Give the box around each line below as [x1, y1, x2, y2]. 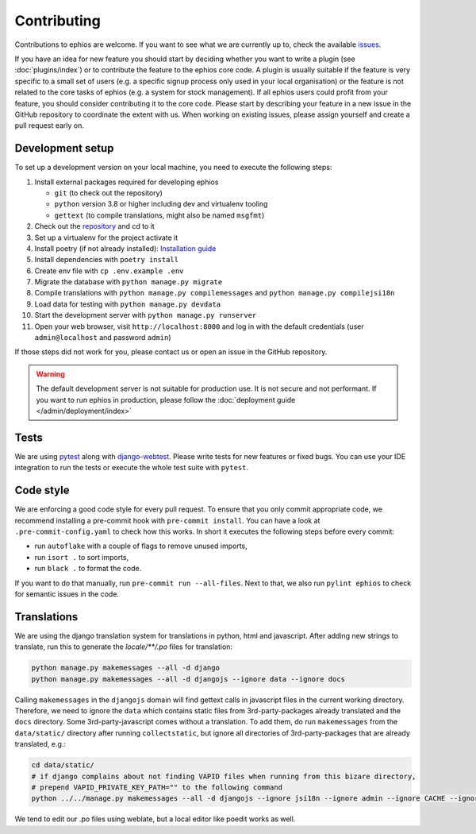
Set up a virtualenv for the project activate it [34, 233, 178, 242]
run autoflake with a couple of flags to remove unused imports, [34, 541, 248, 551]
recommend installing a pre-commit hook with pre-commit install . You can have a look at [14, 515, 321, 525]
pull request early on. [14, 121, 85, 130]
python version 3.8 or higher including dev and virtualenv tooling [54, 199, 268, 209]
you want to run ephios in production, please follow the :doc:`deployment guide [36, 395, 296, 404]
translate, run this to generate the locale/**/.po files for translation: [14, 642, 233, 651]
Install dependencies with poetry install [34, 255, 178, 264]
